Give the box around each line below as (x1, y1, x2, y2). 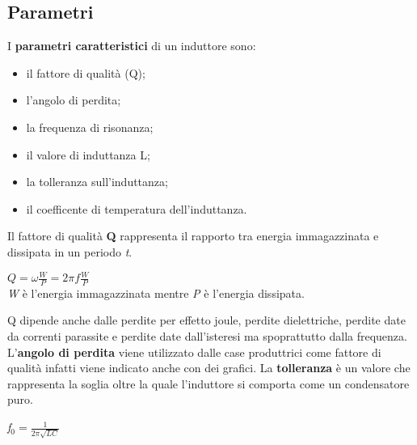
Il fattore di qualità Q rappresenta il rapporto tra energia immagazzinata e (7, 227, 379, 244)
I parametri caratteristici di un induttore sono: (7, 37, 256, 54)
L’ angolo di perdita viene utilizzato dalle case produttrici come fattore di (7, 343, 381, 360)
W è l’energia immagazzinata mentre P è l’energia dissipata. (7, 284, 305, 301)
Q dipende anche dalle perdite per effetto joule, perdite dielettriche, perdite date (7, 311, 406, 328)
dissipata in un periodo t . (7, 243, 133, 260)
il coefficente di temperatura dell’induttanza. (26, 200, 247, 217)
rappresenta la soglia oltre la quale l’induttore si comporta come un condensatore (7, 375, 410, 392)
